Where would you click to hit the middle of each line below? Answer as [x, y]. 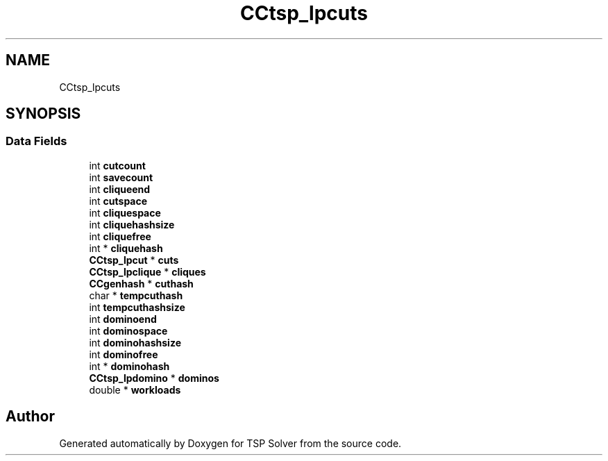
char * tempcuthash [136, 295]
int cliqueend [120, 189]
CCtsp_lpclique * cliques [147, 271]
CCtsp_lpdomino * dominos [154, 378]
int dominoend [123, 319]
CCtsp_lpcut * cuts [134, 260]
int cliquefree [120, 236]
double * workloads [135, 389]
